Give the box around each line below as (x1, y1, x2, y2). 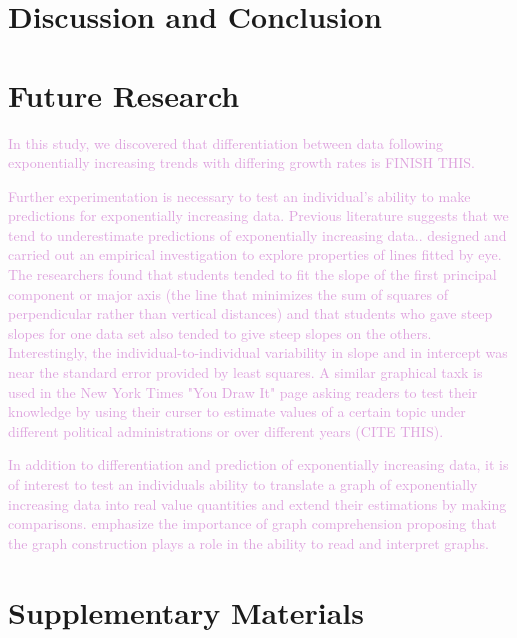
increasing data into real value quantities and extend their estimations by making (8, 493, 507, 514)
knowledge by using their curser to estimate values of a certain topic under (8, 401, 466, 422)
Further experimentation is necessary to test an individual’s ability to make (8, 185, 471, 206)
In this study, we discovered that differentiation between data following (8, 132, 444, 153)
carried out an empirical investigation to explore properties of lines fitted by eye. (8, 244, 502, 265)
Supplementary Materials (8, 591, 364, 632)
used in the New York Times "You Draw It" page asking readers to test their (8, 381, 478, 402)
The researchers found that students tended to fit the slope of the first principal (8, 264, 497, 285)
